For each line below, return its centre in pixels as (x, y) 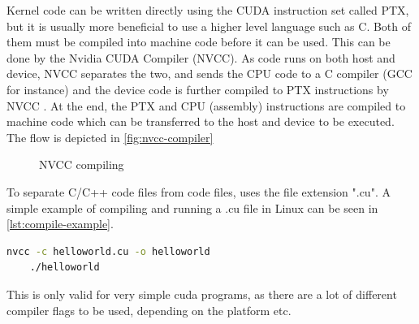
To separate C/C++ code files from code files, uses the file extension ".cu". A (199, 191)
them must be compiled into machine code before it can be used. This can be (199, 42)
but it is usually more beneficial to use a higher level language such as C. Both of (209, 26)
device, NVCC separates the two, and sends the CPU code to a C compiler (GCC (209, 73)
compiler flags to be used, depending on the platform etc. (149, 310)
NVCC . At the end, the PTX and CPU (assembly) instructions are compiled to (206, 105)
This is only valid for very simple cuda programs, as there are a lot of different (202, 294)
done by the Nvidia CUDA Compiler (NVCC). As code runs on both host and (201, 57)
